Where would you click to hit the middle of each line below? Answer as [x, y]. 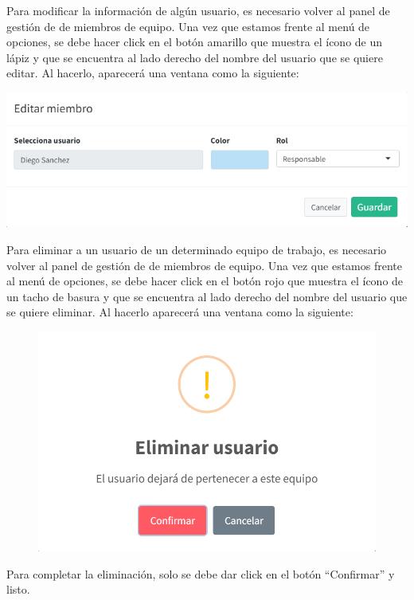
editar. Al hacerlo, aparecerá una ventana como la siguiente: [153, 73]
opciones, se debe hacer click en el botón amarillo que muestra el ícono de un [195, 42]
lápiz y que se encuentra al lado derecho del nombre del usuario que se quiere [195, 57]
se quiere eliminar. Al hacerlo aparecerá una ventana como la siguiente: [180, 312]
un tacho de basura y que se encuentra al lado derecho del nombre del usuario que [207, 296]
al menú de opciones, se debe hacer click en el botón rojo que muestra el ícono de [205, 281]
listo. [18, 589]
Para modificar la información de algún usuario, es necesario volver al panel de [198, 10]
